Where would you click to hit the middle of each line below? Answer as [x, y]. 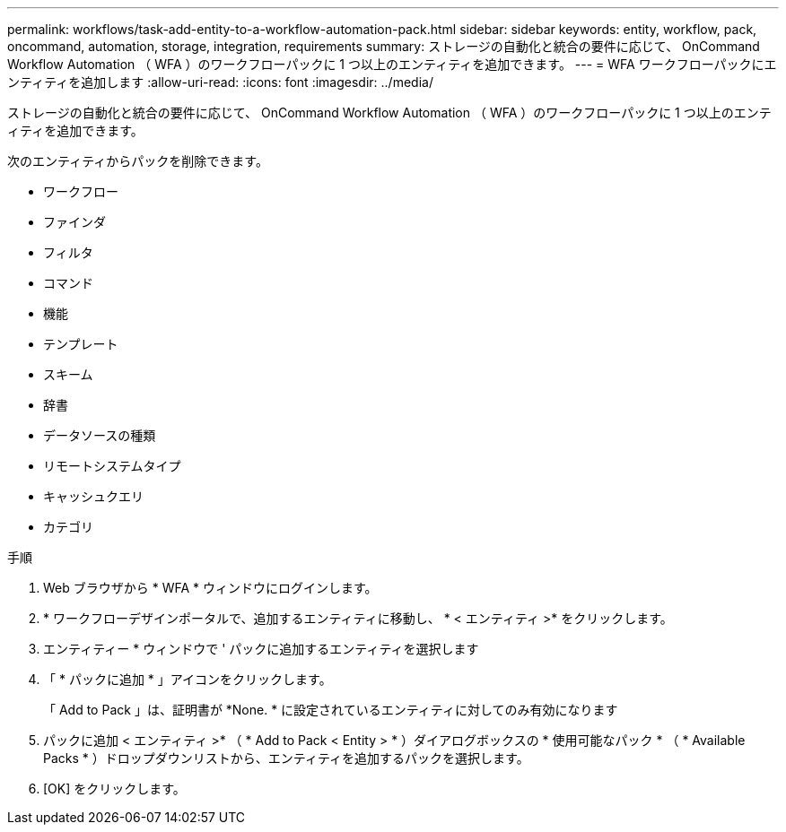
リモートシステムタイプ [112, 466]
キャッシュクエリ [93, 496]
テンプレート [81, 344]
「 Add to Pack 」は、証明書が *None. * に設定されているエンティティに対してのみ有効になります [331, 710]
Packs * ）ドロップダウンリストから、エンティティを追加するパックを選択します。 [286, 758]
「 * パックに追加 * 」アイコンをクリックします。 [188, 679]
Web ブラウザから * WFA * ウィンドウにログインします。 [210, 588]
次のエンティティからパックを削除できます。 [138, 161]
